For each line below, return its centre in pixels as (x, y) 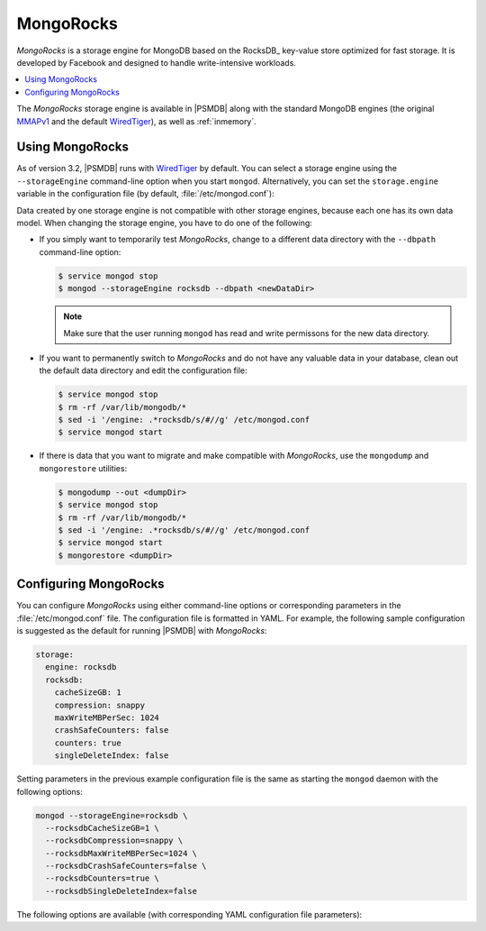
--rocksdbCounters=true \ (102, 878)
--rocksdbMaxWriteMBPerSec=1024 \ (121, 853)
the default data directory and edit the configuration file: (143, 370)
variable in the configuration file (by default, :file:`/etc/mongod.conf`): (145, 194)
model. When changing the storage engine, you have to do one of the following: (164, 223)
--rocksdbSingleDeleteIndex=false (121, 891)
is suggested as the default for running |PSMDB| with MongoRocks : (142, 631)
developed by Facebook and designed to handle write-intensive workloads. (157, 62)
